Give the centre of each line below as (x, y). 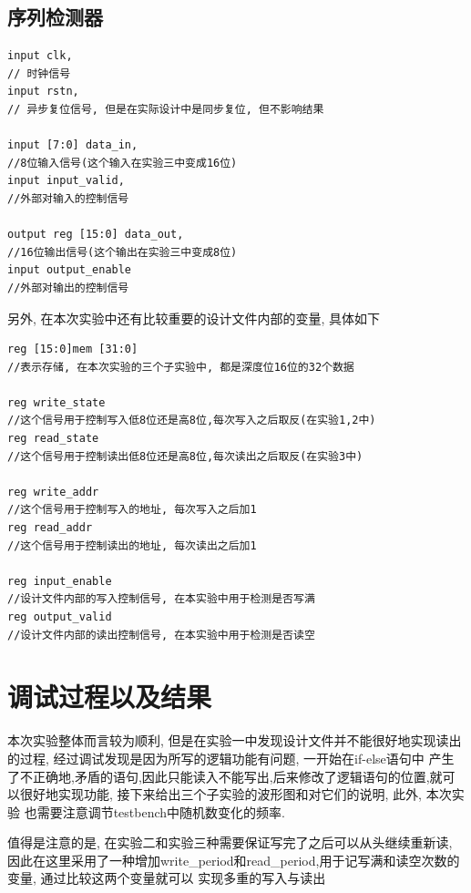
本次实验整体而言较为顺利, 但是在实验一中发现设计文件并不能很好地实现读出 (235, 740)
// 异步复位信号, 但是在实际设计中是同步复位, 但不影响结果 (166, 109)
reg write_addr (53, 492)
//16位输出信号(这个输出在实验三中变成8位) (123, 252)
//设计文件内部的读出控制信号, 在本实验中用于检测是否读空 (161, 635)
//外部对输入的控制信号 (68, 198)
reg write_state (56, 402)
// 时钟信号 (39, 73)
